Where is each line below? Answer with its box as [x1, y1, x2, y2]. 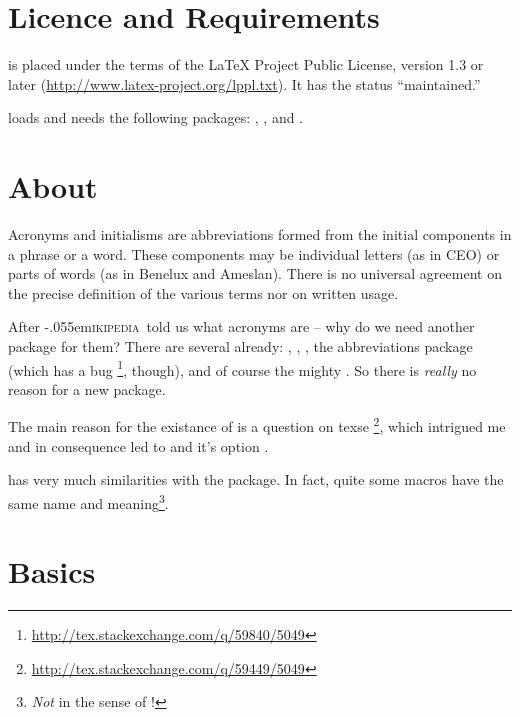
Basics [8, 551, 96, 592]
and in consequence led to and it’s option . [8, 435, 269, 456]
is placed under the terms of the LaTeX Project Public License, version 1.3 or [8, 54, 484, 75]
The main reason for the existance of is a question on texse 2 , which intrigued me [8, 413, 506, 437]
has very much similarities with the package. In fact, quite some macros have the [8, 469, 504, 490]
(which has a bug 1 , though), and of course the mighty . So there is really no [8, 356, 477, 380]
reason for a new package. [8, 378, 166, 399]
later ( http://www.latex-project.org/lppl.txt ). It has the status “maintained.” [8, 73, 481, 94]
